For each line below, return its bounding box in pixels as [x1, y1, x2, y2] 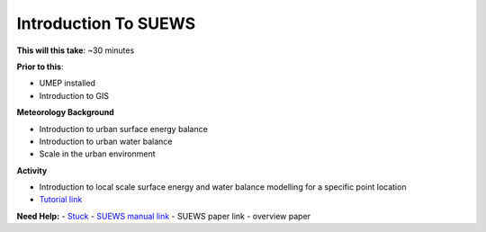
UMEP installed [39, 77, 96, 89]
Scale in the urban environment [39, 148, 157, 159]
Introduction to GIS [39, 90, 110, 101]
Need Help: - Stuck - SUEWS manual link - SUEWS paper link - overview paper [16, 210, 310, 221]
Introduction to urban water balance [39, 136, 173, 147]
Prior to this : [16, 61, 64, 72]
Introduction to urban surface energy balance [39, 123, 209, 134]
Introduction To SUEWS [16, 13, 196, 33]
